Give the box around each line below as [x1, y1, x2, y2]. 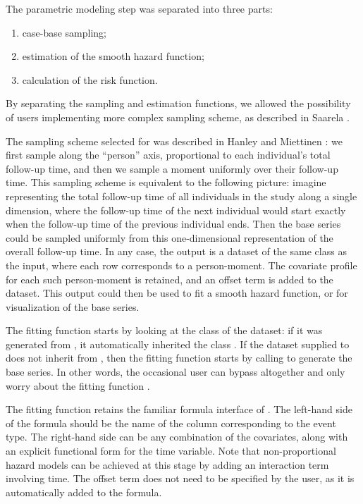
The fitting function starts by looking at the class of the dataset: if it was [6, 323, 323, 338]
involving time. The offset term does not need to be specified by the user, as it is [6, 471, 355, 486]
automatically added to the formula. [6, 484, 162, 499]
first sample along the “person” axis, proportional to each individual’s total [6, 147, 331, 162]
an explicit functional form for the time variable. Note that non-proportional [6, 443, 336, 458]
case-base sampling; [22, 25, 107, 39]
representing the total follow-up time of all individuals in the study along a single [6, 188, 357, 203]
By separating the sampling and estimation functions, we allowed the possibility [6, 96, 351, 111]
